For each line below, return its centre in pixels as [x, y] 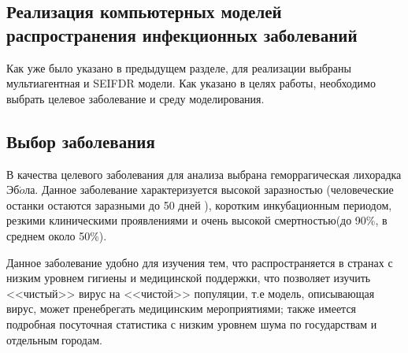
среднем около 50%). [57, 235]
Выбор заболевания [81, 141]
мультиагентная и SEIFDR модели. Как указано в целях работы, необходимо [191, 83]
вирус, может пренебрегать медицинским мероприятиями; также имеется [182, 308]
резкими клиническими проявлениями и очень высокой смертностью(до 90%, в [197, 220]
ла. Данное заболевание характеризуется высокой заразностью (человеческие [209, 190]
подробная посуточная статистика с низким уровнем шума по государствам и [192, 323]
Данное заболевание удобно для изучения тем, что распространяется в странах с [200, 262]
